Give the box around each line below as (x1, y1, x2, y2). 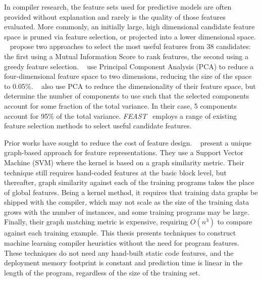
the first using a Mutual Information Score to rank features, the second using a (4, 51, 248, 61)
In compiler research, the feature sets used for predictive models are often (4, 2, 232, 12)
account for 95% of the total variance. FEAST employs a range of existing (4, 110, 237, 121)
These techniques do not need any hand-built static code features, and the (4, 247, 234, 258)
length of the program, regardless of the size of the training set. (4, 267, 200, 277)
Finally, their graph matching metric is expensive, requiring (4, 216, 188, 227)
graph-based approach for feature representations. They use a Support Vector (4, 147, 244, 158)
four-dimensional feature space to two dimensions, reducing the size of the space (4, 71, 252, 81)
